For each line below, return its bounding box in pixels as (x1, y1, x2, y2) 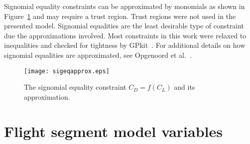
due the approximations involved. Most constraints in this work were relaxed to (4, 30, 247, 40)
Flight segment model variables (4, 121, 223, 141)
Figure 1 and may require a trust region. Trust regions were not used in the (4, 10, 236, 21)
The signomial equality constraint (24, 82, 126, 92)
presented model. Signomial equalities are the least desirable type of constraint (4, 20, 244, 31)
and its (174, 82, 195, 92)
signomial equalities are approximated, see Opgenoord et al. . (4, 49, 192, 60)
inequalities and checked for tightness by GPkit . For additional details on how (4, 40, 246, 50)
